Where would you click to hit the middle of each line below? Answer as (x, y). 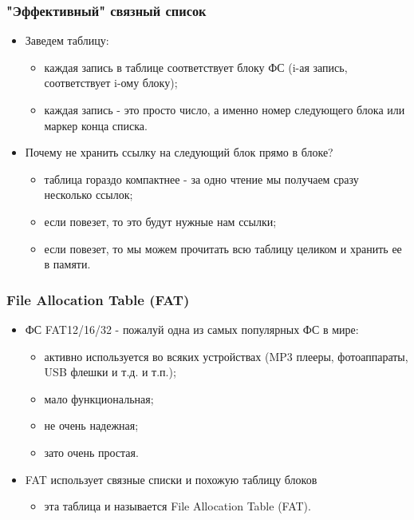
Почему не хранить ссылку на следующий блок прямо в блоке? (179, 152)
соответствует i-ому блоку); (111, 83)
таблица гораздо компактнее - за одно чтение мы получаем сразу (201, 179)
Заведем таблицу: (67, 40)
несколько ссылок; (89, 195)
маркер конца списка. (96, 125)
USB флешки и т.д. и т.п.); (110, 372)
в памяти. (67, 264)
